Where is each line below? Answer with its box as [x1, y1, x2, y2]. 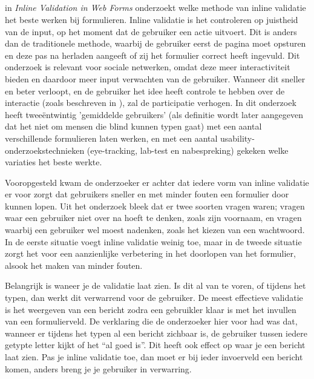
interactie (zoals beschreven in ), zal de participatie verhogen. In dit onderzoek [5, 96, 296, 109]
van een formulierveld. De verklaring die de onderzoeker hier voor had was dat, [5, 315, 298, 328]
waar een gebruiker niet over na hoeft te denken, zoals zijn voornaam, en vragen [5, 211, 302, 224]
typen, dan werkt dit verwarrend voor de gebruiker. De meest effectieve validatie [5, 291, 303, 304]
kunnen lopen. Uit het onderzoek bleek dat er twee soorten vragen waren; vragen [5, 199, 305, 212]
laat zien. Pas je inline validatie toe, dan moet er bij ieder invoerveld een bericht [5, 351, 303, 363]
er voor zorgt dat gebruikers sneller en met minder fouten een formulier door [5, 188, 289, 200]
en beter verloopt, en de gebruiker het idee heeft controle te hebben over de [5, 84, 285, 97]
